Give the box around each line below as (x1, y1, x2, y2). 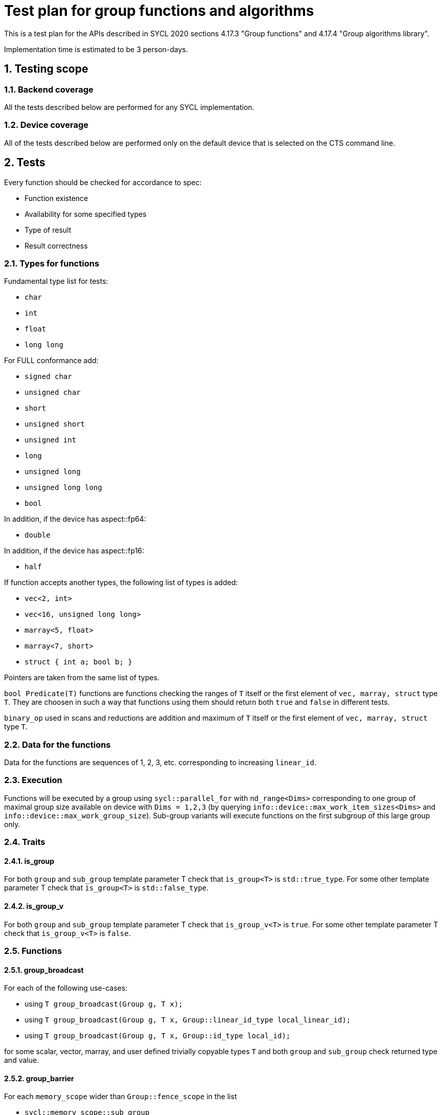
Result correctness (25, 241, 88, 250)
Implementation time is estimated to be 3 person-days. (4, 44, 188, 54)
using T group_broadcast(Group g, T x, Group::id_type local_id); (25, 1031, 291, 1040)
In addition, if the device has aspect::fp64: (4, 515, 146, 524)
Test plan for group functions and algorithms (4, 2, 314, 19)
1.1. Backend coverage (4, 84, 94, 95)
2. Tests (4, 156, 45, 169)
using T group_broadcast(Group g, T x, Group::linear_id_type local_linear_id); (25, 1015, 351, 1024)
